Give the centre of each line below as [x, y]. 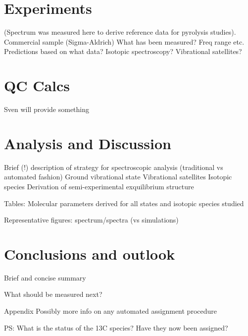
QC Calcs [37, 85]
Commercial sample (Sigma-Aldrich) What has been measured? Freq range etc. [124, 41]
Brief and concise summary [45, 277]
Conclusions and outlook [90, 253]
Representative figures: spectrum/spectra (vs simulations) [91, 220]
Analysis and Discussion [88, 143]
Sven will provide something [47, 109]
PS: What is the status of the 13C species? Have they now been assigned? [116, 327]
